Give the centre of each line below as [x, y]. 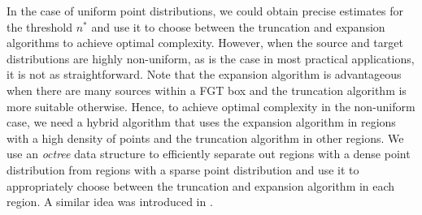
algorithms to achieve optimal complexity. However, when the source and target [205, 43]
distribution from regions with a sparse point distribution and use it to [183, 169]
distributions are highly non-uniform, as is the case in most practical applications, [211, 58]
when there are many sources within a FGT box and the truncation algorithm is [207, 90]
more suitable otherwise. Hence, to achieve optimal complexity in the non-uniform [211, 106]
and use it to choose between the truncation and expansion [238, 26]
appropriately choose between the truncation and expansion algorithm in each [201, 185]
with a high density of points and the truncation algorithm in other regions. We [205, 138]
